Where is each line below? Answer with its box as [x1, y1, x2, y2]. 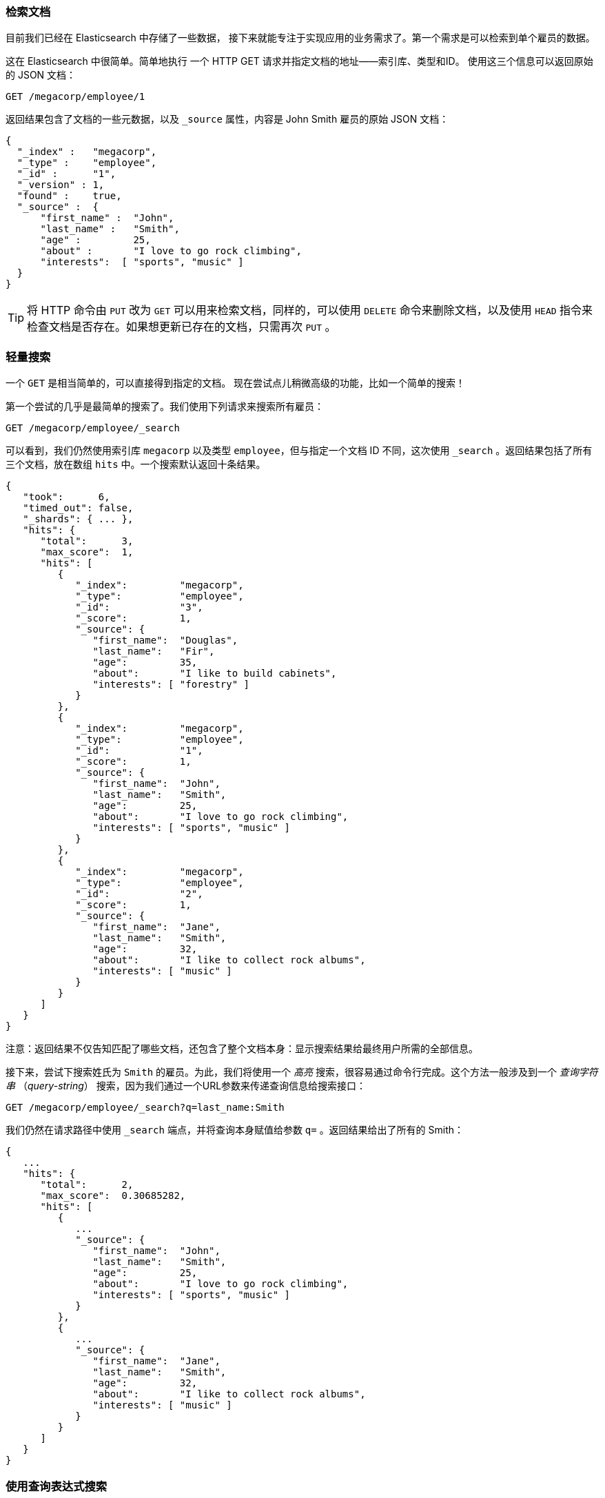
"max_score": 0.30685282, [40, 1190, 186, 1202]
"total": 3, [40, 535, 134, 547]
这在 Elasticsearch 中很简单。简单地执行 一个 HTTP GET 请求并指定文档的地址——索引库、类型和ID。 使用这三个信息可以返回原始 [6, 55, 593, 68]
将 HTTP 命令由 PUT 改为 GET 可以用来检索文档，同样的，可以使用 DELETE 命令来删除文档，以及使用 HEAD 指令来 [27, 303, 593, 318]
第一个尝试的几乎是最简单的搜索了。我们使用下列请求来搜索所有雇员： [6, 400, 324, 413]
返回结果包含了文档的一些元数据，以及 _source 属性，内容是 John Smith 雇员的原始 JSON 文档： [6, 113, 449, 125]
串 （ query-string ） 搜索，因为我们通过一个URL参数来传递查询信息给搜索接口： [6, 1080, 367, 1092]
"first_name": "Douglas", [92, 635, 238, 646]
